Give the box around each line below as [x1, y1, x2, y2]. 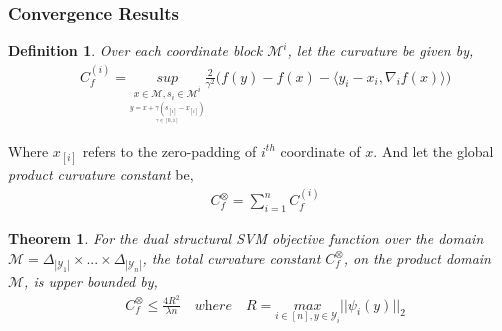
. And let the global [373, 140, 494, 161]
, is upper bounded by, [24, 270, 158, 291]
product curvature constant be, [8, 163, 194, 184]
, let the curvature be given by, [287, 40, 474, 61]
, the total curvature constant [142, 247, 321, 268]
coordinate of [280, 140, 361, 161]
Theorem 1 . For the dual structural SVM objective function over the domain [8, 228, 484, 249]
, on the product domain [343, 247, 491, 268]
